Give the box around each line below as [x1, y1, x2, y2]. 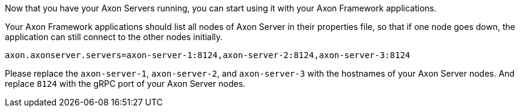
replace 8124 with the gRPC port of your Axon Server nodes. [5, 78, 246, 89]
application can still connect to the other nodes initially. [5, 32, 223, 42]
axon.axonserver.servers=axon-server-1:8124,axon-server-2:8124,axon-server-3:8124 [5, 50, 411, 60]
